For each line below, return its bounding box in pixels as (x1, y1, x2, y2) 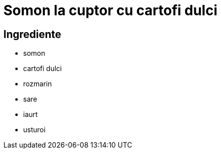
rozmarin (23, 79, 52, 88)
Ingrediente (3, 28, 62, 40)
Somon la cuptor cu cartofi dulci (3, 2, 218, 19)
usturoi (23, 125, 46, 134)
